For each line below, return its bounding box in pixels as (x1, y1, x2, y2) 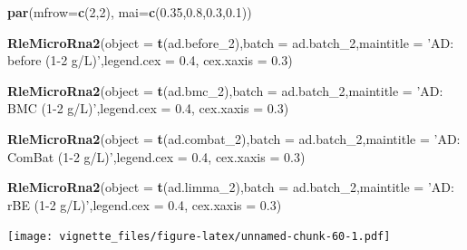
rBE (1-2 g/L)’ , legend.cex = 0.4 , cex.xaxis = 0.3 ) (7, 195, 282, 214)
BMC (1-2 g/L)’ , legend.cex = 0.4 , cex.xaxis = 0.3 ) (7, 99, 289, 118)
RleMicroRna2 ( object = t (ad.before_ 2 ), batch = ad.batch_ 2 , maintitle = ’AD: (7, 33, 454, 52)
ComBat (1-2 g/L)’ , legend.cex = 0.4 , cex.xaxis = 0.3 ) (7, 147, 306, 166)
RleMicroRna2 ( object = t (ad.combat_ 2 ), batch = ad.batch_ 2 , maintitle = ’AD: (7, 129, 461, 148)
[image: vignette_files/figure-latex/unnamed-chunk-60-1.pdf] (7, 230, 391, 244)
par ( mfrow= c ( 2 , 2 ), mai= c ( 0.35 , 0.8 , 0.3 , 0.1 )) (7, 3, 252, 21)
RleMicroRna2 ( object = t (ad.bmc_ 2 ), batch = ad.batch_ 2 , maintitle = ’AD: (7, 81, 443, 100)
